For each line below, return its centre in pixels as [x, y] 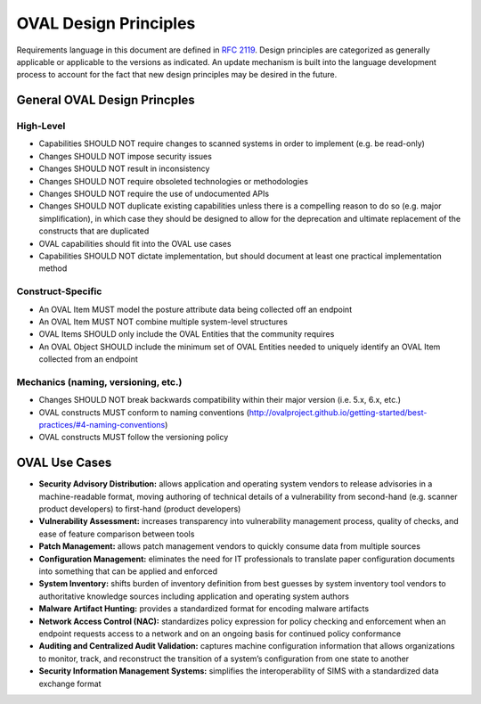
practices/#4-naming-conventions [102, 425]
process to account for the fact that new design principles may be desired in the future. [177, 75]
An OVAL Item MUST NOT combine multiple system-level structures [163, 322]
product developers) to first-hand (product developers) [140, 509]
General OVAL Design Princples [106, 100]
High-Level [41, 127]
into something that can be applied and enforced [128, 571]
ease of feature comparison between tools [117, 534]
